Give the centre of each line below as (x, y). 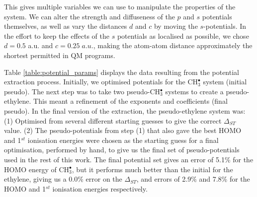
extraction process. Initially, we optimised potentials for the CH (101, 82)
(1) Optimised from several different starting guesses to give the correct (113, 120)
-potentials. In (225, 26)
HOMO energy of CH (37, 169)
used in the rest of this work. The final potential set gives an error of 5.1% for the (129, 159)
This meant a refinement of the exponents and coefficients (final (130, 101)
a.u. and (41, 45)
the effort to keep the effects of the (57, 35)
